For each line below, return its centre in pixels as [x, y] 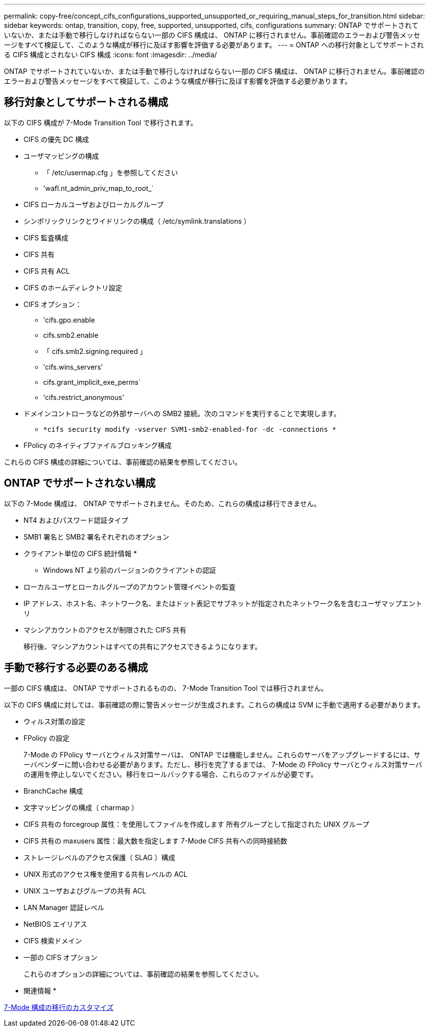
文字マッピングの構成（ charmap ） [81, 807]
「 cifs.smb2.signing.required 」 [95, 351]
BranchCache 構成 [53, 791]
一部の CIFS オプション [61, 957]
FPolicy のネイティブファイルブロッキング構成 [98, 445]
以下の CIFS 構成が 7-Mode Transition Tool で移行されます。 [101, 122]
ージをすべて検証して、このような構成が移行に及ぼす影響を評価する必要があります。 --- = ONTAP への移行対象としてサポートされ [214, 45]
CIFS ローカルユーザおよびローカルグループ [94, 204]
